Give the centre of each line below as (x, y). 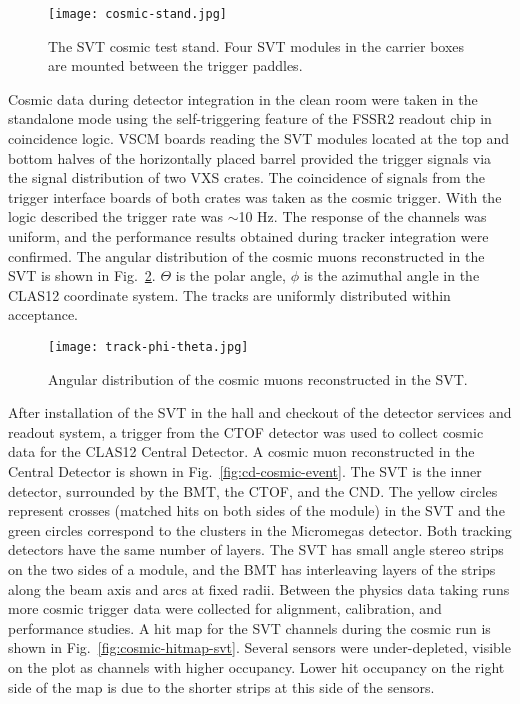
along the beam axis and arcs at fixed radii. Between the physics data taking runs (259, 588)
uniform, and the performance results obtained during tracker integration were (248, 236)
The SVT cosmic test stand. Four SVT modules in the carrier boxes (256, 45)
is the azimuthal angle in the (391, 275)
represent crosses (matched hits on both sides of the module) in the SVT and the (256, 510)
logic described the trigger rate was (115, 216)
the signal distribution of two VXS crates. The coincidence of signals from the (246, 177)
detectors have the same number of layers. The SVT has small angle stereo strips (256, 549)
